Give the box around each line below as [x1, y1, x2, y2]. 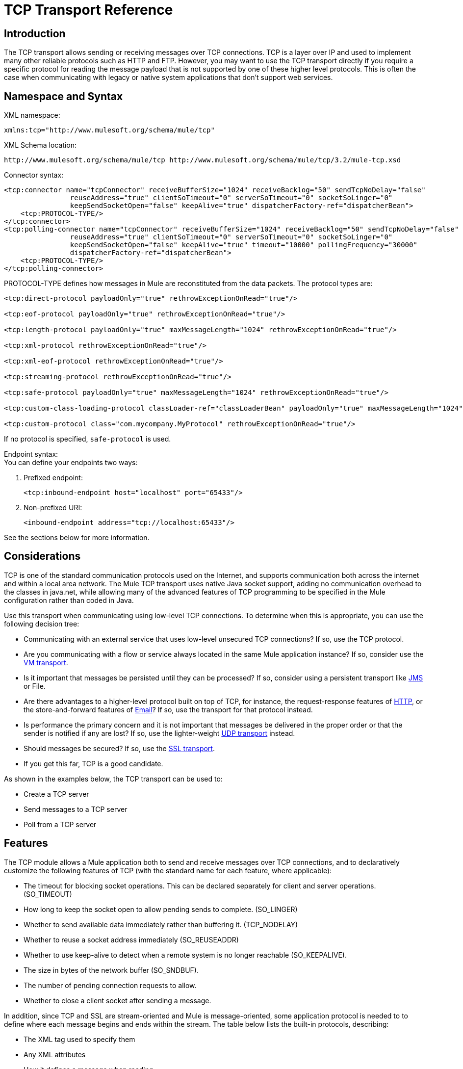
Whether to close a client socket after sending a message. [24, 996, 211, 1005]
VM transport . [24, 658, 68, 667]
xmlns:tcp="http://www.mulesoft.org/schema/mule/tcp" [4, 126, 215, 134]
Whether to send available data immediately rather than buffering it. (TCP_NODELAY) [24, 920, 298, 929]
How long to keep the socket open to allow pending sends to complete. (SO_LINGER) [24, 905, 298, 913]
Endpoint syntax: [4, 450, 58, 459]
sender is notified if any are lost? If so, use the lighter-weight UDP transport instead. [24, 729, 295, 737]
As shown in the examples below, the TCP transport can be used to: [4, 774, 223, 783]
